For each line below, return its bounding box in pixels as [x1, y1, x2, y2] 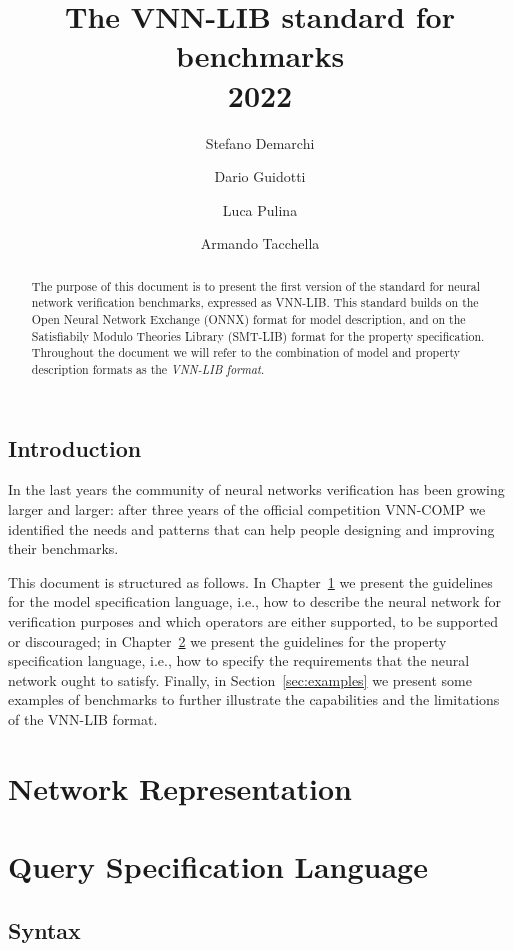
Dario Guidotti [214, 166, 306, 187]
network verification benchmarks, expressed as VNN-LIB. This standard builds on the [31, 294, 479, 311]
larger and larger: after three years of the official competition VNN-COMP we [8, 499, 486, 520]
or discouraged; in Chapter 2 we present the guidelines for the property [8, 630, 447, 651]
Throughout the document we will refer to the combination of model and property [31, 344, 461, 361]
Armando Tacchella [200, 233, 320, 254]
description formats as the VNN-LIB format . [31, 360, 265, 377]
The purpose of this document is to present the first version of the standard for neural [31, 277, 481, 294]
